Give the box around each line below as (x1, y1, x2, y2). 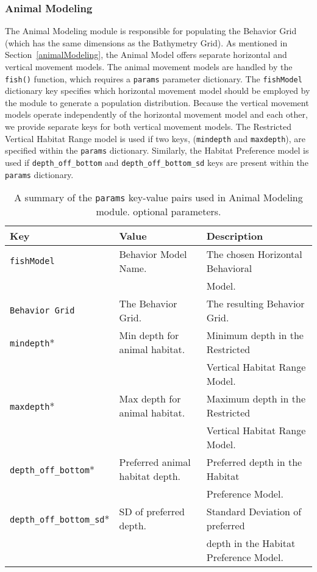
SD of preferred (119, 504, 185, 519)
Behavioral (206, 261, 252, 276)
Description (206, 229, 263, 243)
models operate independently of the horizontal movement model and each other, (5, 108, 308, 121)
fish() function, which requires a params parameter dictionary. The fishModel (5, 72, 302, 85)
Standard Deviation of (206, 504, 302, 519)
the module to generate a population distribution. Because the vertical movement (5, 96, 309, 109)
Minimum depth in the (206, 328, 304, 343)
